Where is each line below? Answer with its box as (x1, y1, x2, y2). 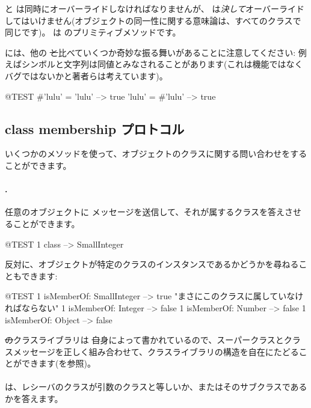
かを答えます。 (5, 392, 63, 405)
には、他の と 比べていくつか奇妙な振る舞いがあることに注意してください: (5, 46, 296, 58)
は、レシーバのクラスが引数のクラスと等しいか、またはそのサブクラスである (5, 380, 307, 393)
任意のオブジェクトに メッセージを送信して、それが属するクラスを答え (5, 206, 285, 218)
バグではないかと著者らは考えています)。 (5, 69, 168, 82)
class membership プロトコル (5, 119, 185, 138)
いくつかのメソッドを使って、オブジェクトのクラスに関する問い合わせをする (5, 147, 307, 160)
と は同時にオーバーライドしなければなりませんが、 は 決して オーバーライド (5, 2, 304, 14)
